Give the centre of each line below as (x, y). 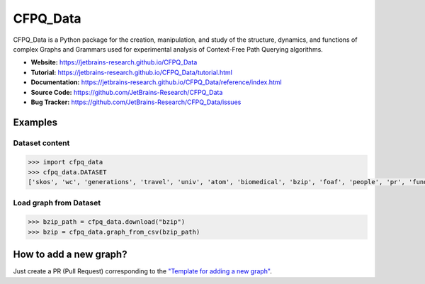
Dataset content (41, 143)
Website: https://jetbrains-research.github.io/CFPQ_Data (114, 62)
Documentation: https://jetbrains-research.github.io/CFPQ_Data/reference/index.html (157, 82)
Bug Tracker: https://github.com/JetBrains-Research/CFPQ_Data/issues (136, 102)
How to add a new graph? (70, 255)
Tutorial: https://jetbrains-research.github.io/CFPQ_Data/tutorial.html (132, 72)
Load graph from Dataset (57, 203)
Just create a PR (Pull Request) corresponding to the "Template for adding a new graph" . (143, 271)
